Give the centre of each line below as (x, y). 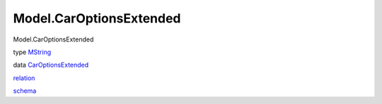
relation (24, 78)
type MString (32, 52)
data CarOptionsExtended (51, 65)
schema (25, 91)
